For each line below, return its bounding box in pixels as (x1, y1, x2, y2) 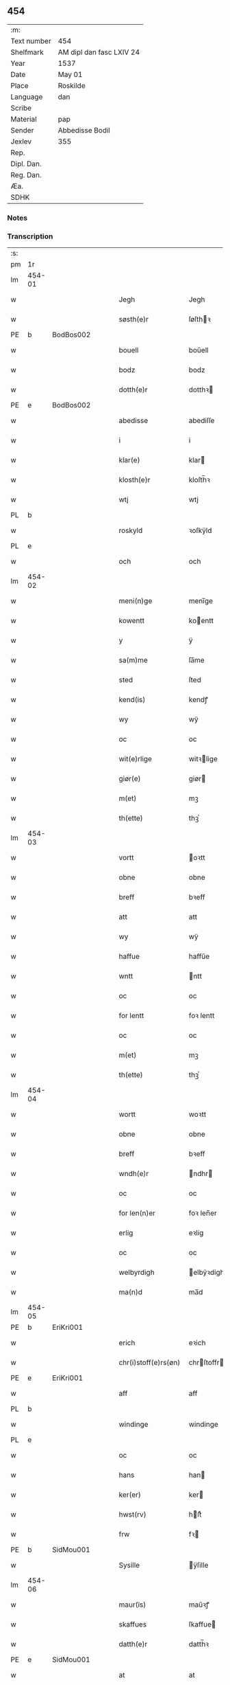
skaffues (118, 1620, 147, 1629)
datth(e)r (118, 1640, 148, 1649)
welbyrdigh (118, 1267, 155, 1277)
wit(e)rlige (118, 754, 153, 764)
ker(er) (118, 1490, 142, 1500)
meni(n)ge (118, 596, 153, 606)
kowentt (118, 616, 145, 626)
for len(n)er (118, 1208, 156, 1218)
